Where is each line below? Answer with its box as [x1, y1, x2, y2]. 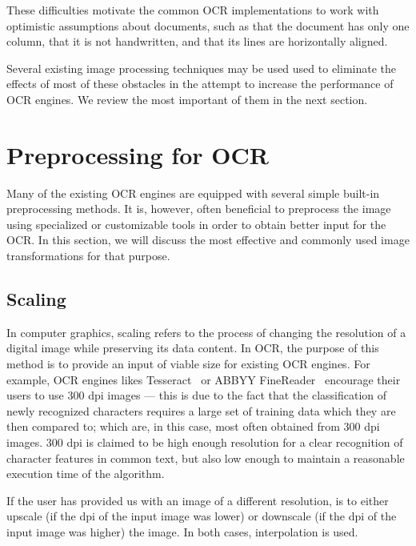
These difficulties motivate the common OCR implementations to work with [6, 2, 379, 18]
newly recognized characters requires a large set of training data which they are [6, 402, 396, 419]
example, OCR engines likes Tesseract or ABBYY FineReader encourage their [6, 371, 401, 387]
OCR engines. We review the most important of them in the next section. [6, 90, 368, 107]
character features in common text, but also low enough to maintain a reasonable [6, 449, 405, 466]
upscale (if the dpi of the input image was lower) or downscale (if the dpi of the [6, 508, 397, 524]
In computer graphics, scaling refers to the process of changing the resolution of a [6, 323, 406, 340]
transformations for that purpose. [6, 247, 170, 264]
